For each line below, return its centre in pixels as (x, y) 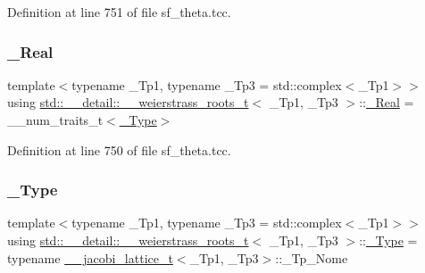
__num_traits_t (55, 120)
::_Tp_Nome (312, 257)
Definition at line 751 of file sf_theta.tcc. (119, 12)
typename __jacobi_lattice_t (90, 257)
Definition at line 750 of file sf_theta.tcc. (119, 149)
